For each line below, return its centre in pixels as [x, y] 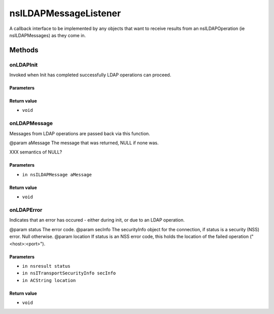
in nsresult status [46, 266]
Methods [24, 50]
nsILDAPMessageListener [65, 13]
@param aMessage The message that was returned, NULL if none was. [84, 143]
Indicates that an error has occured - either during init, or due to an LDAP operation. [97, 220]
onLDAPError [26, 210]
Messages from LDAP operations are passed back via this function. [80, 133]
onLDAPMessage [31, 123]
